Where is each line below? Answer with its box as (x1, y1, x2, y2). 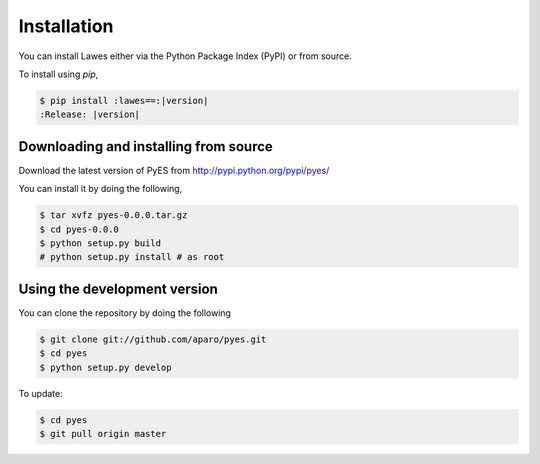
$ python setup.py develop (39, 361, 172, 373)
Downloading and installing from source (18, 138, 274, 155)
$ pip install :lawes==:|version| (39, 95, 209, 106)
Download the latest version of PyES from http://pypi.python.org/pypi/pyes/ (18, 164, 330, 176)
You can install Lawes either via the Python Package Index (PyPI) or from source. (18, 50, 352, 62)
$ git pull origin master (39, 428, 167, 439)
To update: (18, 387, 64, 399)
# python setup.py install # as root (39, 251, 225, 263)
